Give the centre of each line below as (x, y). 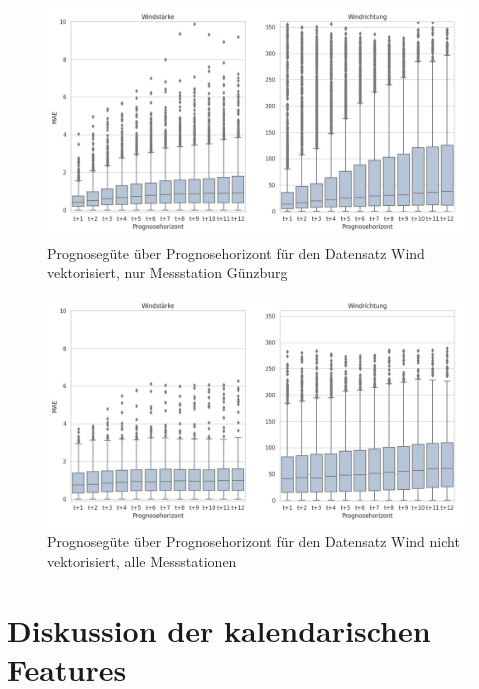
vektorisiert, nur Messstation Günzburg (167, 272)
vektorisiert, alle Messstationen (142, 561)
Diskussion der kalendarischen (219, 629)
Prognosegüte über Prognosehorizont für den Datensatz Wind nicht (253, 541)
